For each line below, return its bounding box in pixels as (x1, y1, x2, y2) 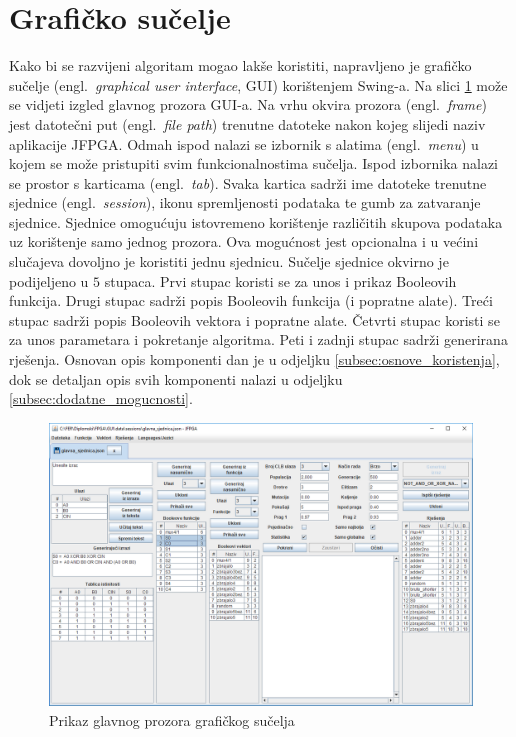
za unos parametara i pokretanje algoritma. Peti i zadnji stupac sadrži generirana (9, 329, 508, 350)
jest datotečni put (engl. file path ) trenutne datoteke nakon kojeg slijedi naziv (9, 113, 486, 134)
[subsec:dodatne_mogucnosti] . (9, 388, 193, 409)
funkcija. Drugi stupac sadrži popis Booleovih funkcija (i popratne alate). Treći (9, 290, 493, 311)
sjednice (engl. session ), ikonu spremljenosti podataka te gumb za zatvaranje (9, 192, 481, 213)
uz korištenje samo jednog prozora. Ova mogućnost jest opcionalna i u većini (9, 231, 479, 252)
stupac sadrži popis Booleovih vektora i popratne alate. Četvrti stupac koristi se (9, 309, 500, 330)
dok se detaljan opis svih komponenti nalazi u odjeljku (9, 368, 343, 389)
